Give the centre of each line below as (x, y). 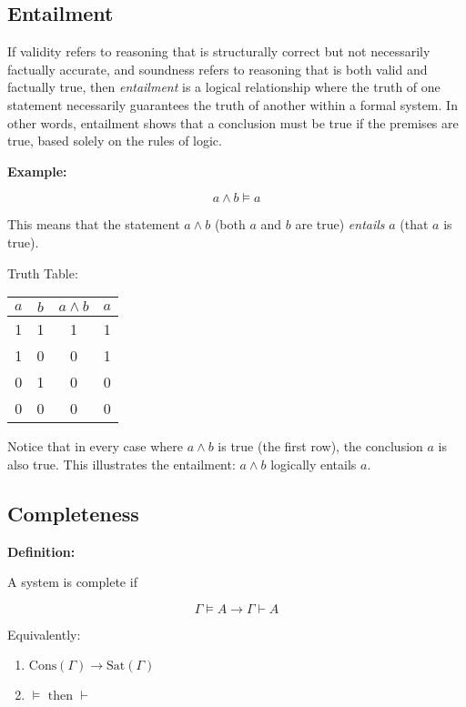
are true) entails (340, 224)
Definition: (41, 551)
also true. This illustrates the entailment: (122, 464)
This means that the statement (94, 224)
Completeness (73, 513)
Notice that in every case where (96, 446)
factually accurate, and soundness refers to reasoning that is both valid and (218, 69)
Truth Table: (43, 273)
